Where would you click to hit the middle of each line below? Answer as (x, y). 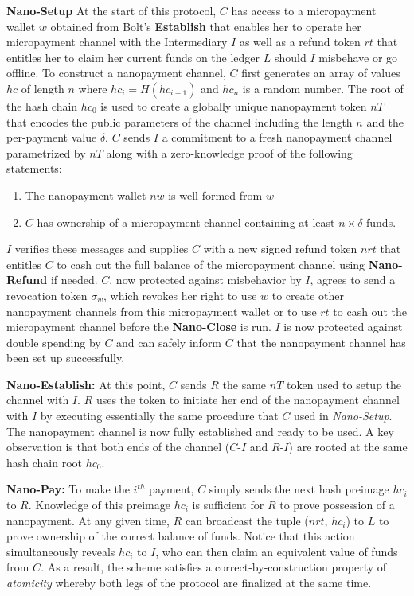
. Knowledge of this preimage (99, 505)
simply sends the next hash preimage (299, 489)
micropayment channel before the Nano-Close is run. (139, 327)
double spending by (54, 342)
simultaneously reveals (61, 551)
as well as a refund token (300, 42)
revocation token (47, 295)
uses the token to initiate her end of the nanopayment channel (248, 400)
